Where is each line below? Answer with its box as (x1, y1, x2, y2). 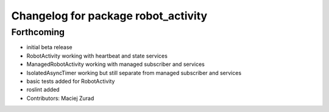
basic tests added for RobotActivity (26, 77, 115, 85)
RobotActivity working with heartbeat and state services (26, 52, 168, 59)
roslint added (26, 86, 60, 93)
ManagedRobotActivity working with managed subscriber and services (26, 61, 205, 68)
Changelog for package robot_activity (11, 9, 208, 22)
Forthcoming (11, 27, 65, 38)
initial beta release (26, 44, 73, 51)
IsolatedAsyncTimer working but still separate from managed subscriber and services (26, 69, 242, 76)
